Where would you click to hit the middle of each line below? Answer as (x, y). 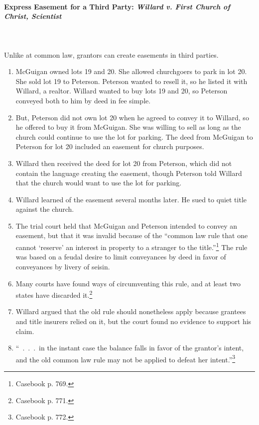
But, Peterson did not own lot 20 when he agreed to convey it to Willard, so (132, 117)
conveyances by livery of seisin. (63, 266)
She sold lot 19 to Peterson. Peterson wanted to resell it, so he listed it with (131, 81)
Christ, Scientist (33, 16)
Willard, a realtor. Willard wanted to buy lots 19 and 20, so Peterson (122, 91)
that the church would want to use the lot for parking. (99, 183)
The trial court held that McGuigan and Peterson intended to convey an (127, 225)
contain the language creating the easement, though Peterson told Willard (129, 173)
